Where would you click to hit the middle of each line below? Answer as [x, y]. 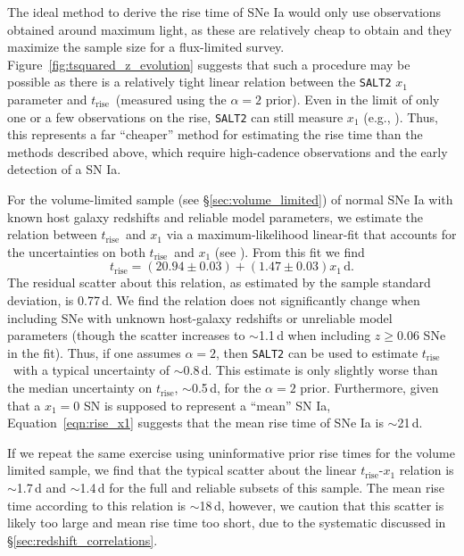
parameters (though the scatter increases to [126, 335]
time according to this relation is [97, 505]
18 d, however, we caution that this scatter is [322, 505]
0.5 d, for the [226, 388]
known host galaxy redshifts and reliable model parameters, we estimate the [215, 216]
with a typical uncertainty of [91, 370]
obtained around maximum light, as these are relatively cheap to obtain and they [230, 29]
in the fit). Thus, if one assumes [94, 352]
